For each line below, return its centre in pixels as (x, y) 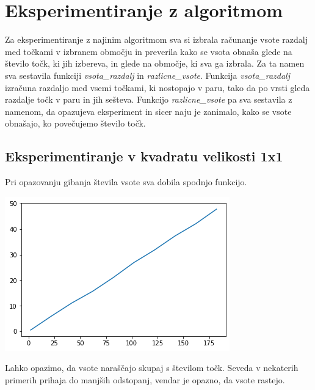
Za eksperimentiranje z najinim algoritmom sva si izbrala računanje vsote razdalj (156, 39)
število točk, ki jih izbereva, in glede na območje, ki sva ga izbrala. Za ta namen (155, 63)
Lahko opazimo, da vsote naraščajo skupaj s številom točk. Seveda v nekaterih (152, 368)
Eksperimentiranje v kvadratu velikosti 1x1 (144, 156)
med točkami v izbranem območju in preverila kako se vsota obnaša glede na (149, 51)
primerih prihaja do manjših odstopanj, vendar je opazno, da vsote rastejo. (145, 379)
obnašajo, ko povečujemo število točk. (75, 123)
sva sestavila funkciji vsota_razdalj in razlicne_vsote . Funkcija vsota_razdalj (147, 75)
